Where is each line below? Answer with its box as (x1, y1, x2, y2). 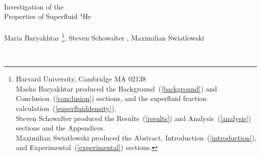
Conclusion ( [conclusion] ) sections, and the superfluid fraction (16, 93, 207, 103)
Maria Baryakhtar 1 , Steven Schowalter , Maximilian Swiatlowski (4, 31, 204, 43)
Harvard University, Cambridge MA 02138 (16, 73, 146, 84)
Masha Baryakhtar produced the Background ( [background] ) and (16, 83, 217, 93)
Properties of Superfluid (4, 11, 78, 21)
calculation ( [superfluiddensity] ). (16, 103, 116, 113)
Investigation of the (4, 1, 64, 11)
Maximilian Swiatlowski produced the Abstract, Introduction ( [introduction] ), (16, 132, 256, 142)
